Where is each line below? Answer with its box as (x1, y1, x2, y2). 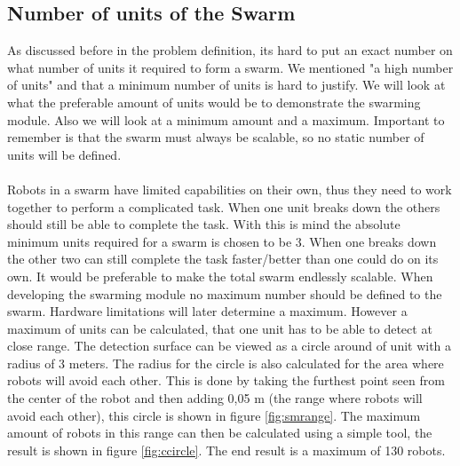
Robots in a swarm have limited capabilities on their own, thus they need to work (7, 179, 452, 198)
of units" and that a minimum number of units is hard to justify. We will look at (7, 75, 446, 94)
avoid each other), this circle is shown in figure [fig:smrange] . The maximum (7, 406, 421, 424)
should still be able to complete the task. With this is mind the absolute (7, 215, 401, 233)
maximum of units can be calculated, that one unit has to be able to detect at (7, 319, 432, 337)
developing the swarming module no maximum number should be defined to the (7, 284, 442, 303)
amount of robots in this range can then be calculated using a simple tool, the (7, 423, 432, 442)
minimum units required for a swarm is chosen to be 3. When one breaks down (7, 232, 437, 250)
